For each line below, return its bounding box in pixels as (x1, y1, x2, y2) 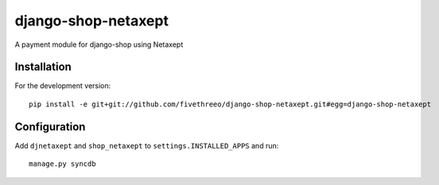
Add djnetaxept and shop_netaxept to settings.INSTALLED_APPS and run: (14, 141, 279, 150)
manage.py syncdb (29, 160, 96, 168)
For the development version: (14, 81, 111, 91)
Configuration (14, 120, 86, 133)
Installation (14, 60, 72, 74)
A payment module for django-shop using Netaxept (14, 40, 184, 49)
